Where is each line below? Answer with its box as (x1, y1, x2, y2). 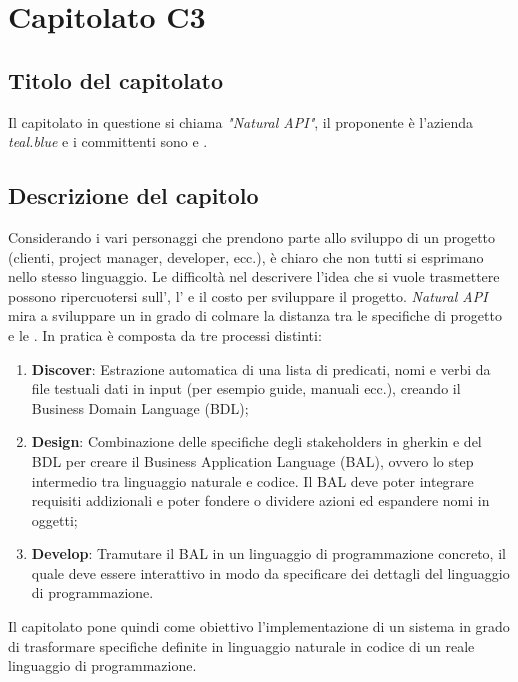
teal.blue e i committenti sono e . (8, 131, 208, 152)
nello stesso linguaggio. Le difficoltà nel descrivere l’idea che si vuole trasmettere (8, 266, 500, 287)
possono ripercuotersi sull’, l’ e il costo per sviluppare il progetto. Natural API (8, 285, 488, 306)
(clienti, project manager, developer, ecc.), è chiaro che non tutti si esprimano (8, 246, 484, 267)
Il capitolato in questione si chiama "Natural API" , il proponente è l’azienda (8, 111, 474, 132)
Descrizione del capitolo (8, 180, 259, 211)
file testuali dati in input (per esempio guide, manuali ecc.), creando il (31, 378, 461, 399)
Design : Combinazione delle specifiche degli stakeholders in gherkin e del (31, 431, 482, 452)
